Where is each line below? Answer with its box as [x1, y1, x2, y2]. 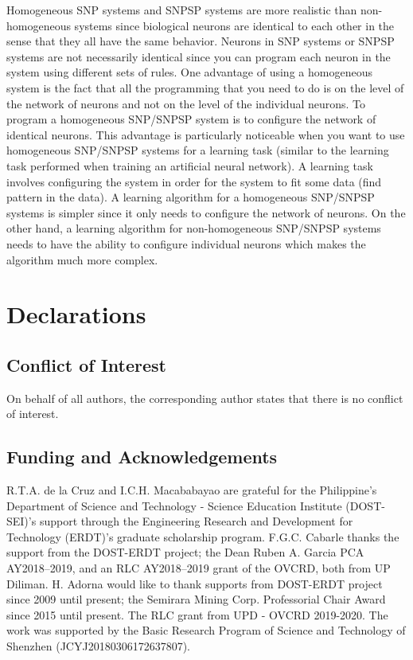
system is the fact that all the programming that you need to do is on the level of [6, 79, 404, 96]
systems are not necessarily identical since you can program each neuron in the [6, 48, 391, 64]
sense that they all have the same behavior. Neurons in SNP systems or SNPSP [6, 33, 395, 49]
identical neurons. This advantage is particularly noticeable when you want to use [6, 126, 405, 143]
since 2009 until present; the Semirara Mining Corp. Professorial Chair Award [6, 591, 386, 607]
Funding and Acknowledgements [6, 444, 278, 469]
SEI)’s [6, 513, 37, 529]
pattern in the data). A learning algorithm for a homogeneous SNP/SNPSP [6, 189, 375, 205]
